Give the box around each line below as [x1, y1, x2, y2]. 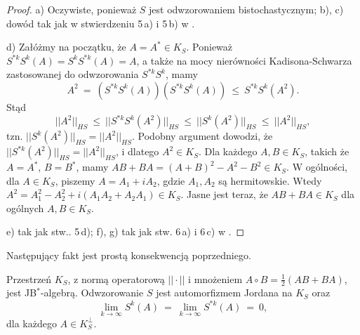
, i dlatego [115, 144, 159, 159]
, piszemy [55, 173, 95, 188]
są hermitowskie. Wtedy [218, 173, 322, 188]
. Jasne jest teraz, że [180, 187, 268, 202]
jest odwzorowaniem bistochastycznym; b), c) [149, 2, 344, 16]
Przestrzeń [6, 271, 52, 286]
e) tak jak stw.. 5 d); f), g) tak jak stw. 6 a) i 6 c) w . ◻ [6, 224, 245, 239]
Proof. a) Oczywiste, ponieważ [6, 2, 137, 16]
